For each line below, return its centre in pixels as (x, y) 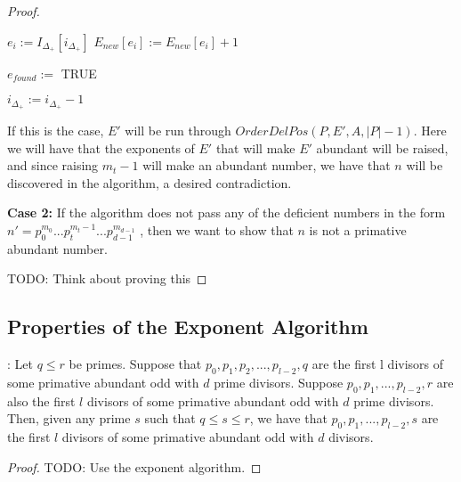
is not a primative (358, 230)
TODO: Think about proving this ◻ (107, 278)
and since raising (53, 165)
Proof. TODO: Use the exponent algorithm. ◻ (134, 466)
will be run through (178, 131)
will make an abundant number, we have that (267, 165)
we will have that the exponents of (101, 147)
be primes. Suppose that (135, 364)
